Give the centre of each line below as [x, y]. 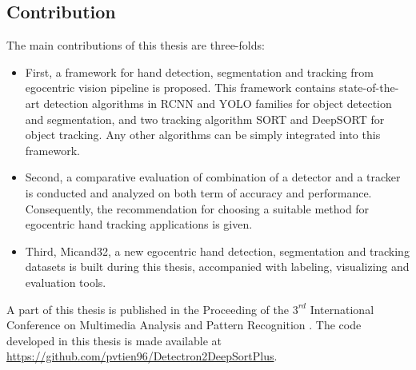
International [342, 309]
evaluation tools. [66, 282]
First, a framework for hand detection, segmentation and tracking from [199, 72]
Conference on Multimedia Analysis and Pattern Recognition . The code [184, 325]
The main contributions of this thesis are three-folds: [136, 45]
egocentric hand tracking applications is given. [139, 224]
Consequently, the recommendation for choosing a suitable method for [197, 208]
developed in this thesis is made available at [114, 340]
